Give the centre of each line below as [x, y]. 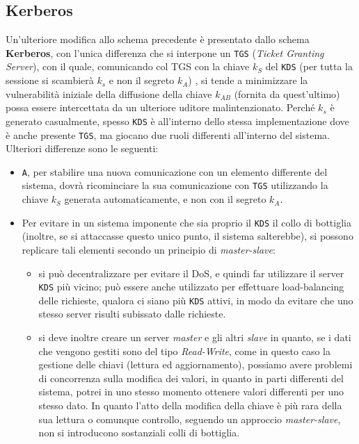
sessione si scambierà [50, 80]
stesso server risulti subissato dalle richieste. [132, 314]
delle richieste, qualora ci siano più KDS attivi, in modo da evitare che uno [196, 300]
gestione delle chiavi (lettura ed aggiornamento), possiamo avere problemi [196, 364]
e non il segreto [142, 80]
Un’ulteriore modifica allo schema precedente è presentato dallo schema [158, 39]
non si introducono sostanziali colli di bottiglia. [139, 433]
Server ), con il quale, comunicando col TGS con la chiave [128, 66]
